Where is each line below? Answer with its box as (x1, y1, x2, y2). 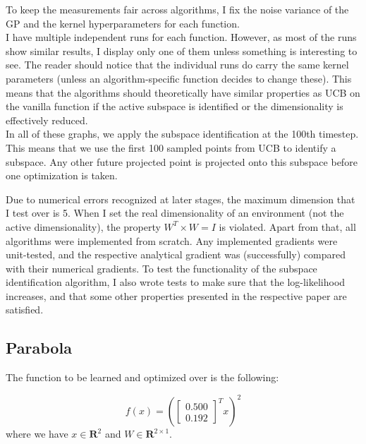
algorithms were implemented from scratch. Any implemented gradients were (6, 233, 338, 248)
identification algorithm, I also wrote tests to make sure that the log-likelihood (6, 275, 346, 289)
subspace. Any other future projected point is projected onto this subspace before (6, 154, 358, 169)
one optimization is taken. (6, 168, 118, 183)
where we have (6, 426, 68, 441)
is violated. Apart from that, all (219, 219, 356, 234)
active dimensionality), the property (6, 219, 161, 234)
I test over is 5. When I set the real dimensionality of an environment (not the (6, 205, 344, 220)
